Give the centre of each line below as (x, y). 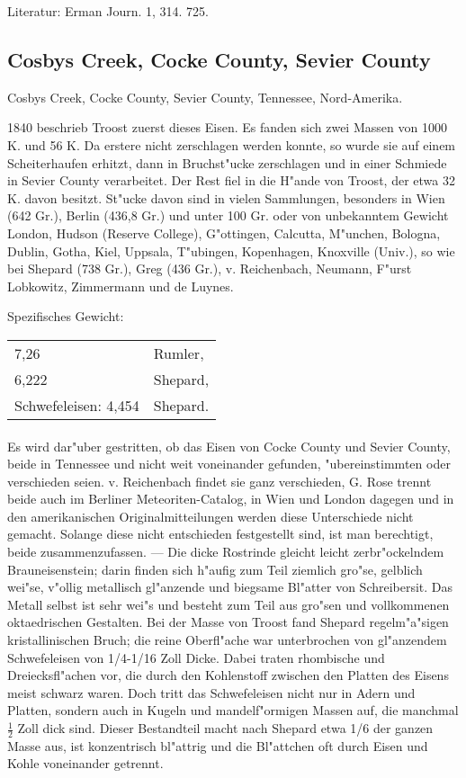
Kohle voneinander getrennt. (85, 763)
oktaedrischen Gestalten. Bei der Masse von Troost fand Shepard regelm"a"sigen (228, 622)
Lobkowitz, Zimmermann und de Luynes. (121, 286)
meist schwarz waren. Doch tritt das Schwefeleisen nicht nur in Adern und (211, 692)
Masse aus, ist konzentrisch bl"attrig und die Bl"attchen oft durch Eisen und (218, 745)
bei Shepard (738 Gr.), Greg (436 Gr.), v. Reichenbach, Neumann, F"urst (210, 268)
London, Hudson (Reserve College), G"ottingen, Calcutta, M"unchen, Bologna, (224, 233)
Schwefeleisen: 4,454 (77, 405)
